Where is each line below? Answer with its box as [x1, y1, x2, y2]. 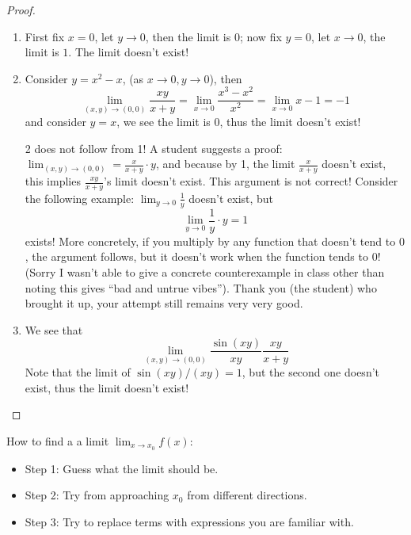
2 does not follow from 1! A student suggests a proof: [25, 139, 283, 156]
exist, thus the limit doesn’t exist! [25, 379, 189, 396]
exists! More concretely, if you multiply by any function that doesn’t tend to [25, 232, 396, 249]
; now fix [239, 28, 282, 44]
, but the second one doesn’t [242, 364, 380, 380]
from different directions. [187, 487, 307, 503]
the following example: [25, 189, 135, 206]
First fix [25, 28, 65, 44]
